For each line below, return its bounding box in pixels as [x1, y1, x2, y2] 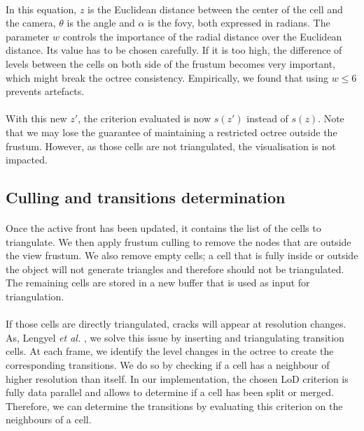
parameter [6, 29, 50, 43]
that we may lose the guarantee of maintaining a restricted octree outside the [6, 124, 337, 139]
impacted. [6, 152, 48, 167]
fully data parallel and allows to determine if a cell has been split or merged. [6, 385, 334, 400]
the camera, [6, 15, 56, 30]
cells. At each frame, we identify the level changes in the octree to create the [6, 344, 334, 358]
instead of [246, 111, 288, 126]
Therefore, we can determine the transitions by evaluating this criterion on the [6, 398, 343, 413]
